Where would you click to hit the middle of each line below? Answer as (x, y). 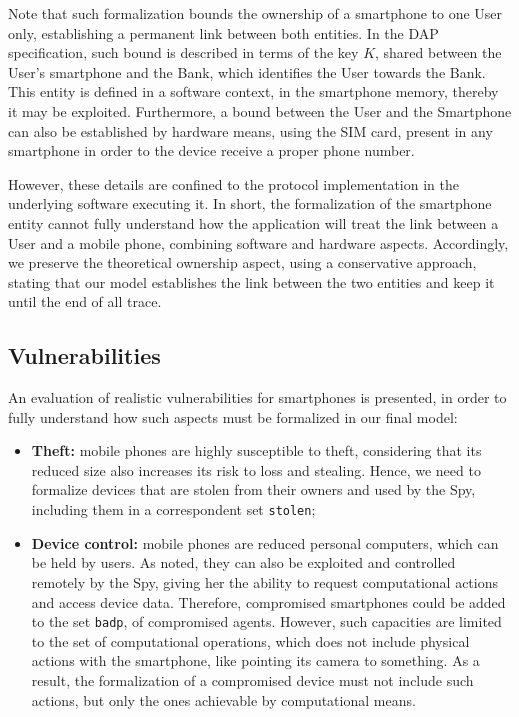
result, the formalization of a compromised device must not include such (252, 679)
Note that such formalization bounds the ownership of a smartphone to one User (255, 13)
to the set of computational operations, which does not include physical (250, 640)
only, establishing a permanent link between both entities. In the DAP (223, 32)
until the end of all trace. (85, 301)
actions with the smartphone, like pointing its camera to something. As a (255, 660)
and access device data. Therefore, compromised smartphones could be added (268, 601)
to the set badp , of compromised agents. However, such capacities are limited (266, 621)
